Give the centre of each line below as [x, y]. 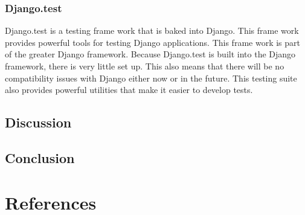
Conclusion [40, 157]
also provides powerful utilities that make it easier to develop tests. [129, 90]
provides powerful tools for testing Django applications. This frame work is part [152, 42]
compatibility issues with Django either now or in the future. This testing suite [151, 78]
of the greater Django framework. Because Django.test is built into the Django [150, 54]
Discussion [38, 122]
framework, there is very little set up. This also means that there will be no [145, 66]
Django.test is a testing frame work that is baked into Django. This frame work [152, 30]
